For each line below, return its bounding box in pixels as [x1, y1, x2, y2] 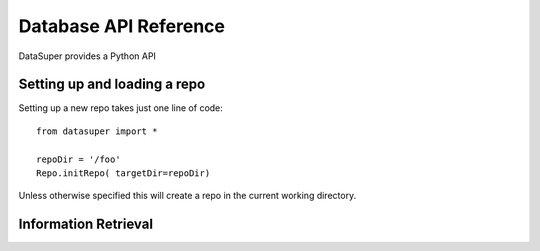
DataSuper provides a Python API [18, 50, 157, 62]
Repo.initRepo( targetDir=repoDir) [36, 168, 211, 179]
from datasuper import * [36, 125, 158, 137]
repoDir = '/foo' [36, 153, 121, 165]
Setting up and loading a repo [18, 76, 206, 93]
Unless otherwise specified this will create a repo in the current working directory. [18, 190, 357, 202]
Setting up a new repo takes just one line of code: [18, 102, 224, 114]
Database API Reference [18, 15, 225, 37]
